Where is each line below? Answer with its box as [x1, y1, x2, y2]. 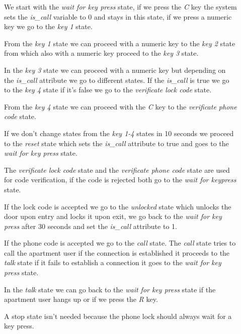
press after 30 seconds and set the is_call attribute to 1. [4, 220, 177, 231]
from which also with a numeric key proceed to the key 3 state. [4, 48, 199, 58]
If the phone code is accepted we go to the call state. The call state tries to [4, 238, 236, 248]
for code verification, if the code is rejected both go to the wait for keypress [4, 174, 236, 185]
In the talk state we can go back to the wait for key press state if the [4, 284, 216, 294]
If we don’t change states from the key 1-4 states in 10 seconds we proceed [4, 128, 234, 138]
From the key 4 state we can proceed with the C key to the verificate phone [4, 101, 237, 112]
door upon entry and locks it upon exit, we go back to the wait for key [4, 211, 222, 221]
